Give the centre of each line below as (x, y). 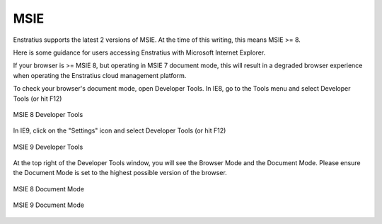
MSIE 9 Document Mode (49, 205)
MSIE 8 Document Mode (49, 189)
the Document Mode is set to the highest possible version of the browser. (120, 173)
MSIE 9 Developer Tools (48, 147)
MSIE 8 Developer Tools (48, 114)
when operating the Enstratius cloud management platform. (100, 75)
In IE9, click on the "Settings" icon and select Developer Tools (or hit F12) (120, 130)
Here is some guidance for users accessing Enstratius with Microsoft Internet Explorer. (139, 52)
